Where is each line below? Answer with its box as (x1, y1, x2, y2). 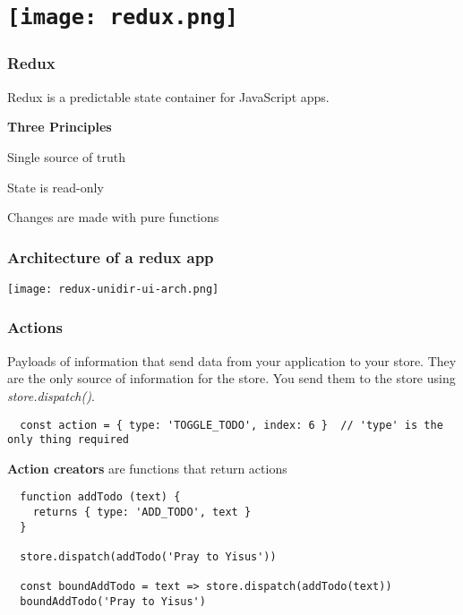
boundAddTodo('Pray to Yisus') (20, 595, 206, 609)
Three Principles (7, 117, 112, 136)
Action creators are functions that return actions (7, 458, 287, 477)
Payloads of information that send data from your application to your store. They (7, 351, 457, 370)
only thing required (7, 433, 130, 447)
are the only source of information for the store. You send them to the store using (7, 369, 456, 388)
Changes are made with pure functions (7, 208, 219, 226)
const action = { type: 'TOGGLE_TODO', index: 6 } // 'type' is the (20, 418, 443, 431)
